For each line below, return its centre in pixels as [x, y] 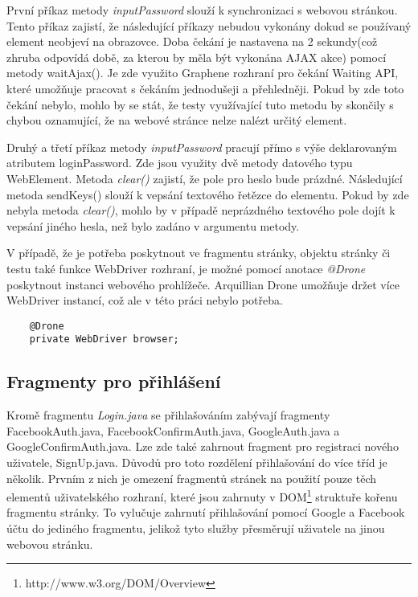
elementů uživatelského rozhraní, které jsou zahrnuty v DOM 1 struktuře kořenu [202, 495]
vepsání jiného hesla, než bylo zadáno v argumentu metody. [153, 225]
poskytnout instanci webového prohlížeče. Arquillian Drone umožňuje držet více [203, 284]
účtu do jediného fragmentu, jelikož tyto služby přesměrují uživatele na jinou [196, 528]
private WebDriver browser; [104, 339]
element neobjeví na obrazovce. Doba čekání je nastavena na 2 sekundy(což [192, 41]
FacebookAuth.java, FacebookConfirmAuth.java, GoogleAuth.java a [173, 430]
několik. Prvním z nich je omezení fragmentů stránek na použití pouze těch [192, 478]
